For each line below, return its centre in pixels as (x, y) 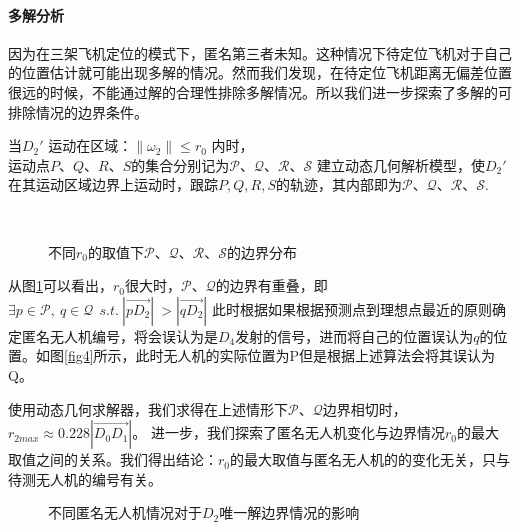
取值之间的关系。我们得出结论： (113, 459)
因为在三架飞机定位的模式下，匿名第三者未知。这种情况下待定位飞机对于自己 (260, 52)
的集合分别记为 (180, 166)
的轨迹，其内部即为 (339, 184)
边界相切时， (364, 408)
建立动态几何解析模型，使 (400, 164)
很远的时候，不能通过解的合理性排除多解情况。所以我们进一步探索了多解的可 (260, 91)
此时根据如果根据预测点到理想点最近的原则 (351, 308)
